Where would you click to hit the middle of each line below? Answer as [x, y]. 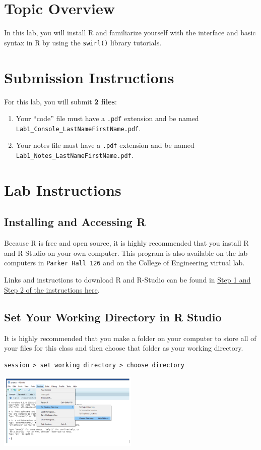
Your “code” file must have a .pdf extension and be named [107, 118]
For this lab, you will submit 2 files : [60, 101]
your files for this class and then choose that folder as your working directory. [124, 348]
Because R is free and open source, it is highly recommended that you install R [126, 243]
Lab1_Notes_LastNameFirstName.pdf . [75, 155]
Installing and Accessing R [75, 222]
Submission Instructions [89, 77]
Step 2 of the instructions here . [52, 289]
